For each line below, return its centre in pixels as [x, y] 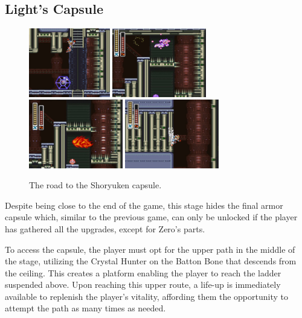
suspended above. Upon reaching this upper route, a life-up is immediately [143, 285]
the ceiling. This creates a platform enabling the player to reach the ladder [143, 272]
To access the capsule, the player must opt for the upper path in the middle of [150, 249]
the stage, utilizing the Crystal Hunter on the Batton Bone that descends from [151, 261]
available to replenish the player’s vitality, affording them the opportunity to [146, 296]
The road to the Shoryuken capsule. [95, 185]
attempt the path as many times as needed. [85, 308]
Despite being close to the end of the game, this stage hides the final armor [144, 205]
